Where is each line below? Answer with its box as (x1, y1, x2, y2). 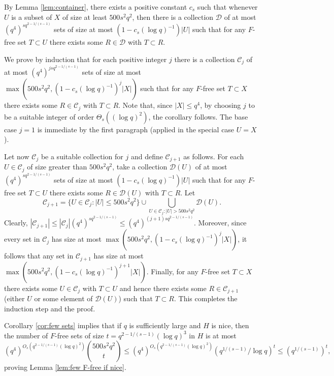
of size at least (62, 11, 107, 22)
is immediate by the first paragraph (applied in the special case (37, 124, 235, 134)
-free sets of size (55, 330, 104, 340)
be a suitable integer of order (4, 111, 94, 122)
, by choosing (200, 100, 241, 110)
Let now (4, 151, 29, 161)
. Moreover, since (194, 217, 247, 228)
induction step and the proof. (4, 303, 95, 313)
